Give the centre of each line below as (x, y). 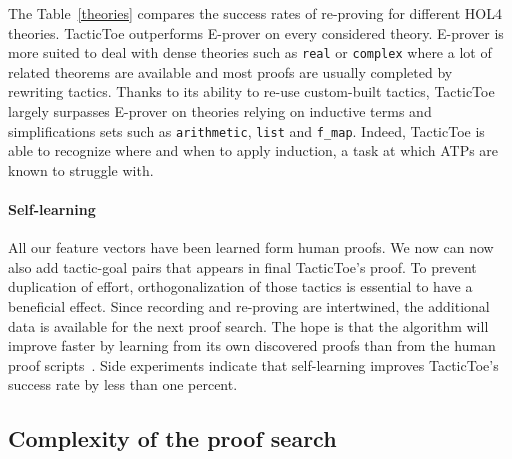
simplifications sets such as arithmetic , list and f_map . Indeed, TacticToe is (246, 130)
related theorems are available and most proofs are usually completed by (230, 71)
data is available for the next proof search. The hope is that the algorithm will (248, 325)
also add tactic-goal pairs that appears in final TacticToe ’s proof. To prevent (242, 266)
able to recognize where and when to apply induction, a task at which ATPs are (253, 150)
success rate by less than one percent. (123, 384)
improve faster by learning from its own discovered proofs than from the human (252, 345)
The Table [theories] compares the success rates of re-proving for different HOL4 (255, 13)
